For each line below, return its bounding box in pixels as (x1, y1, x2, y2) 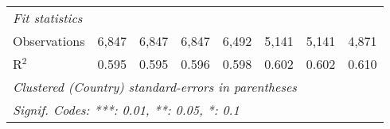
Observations (13, 32, 85, 50)
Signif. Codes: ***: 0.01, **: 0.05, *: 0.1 (13, 101, 240, 119)
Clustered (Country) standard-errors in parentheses (13, 78, 297, 96)
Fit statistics (13, 9, 83, 27)
